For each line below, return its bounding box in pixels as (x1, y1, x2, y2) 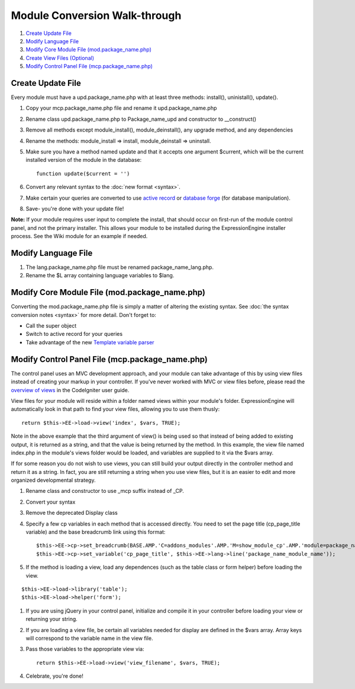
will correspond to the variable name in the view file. (25, 634, 153, 642)
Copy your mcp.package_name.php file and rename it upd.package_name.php (25, 104, 217, 112)
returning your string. (25, 616, 78, 623)
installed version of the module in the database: (25, 156, 142, 164)
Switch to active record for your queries (25, 331, 123, 338)
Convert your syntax (25, 498, 76, 505)
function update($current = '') (36, 170, 130, 177)
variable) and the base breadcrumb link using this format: (25, 528, 166, 536)
